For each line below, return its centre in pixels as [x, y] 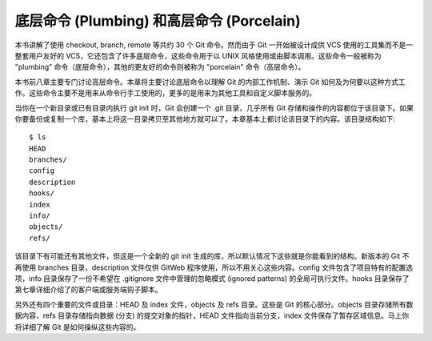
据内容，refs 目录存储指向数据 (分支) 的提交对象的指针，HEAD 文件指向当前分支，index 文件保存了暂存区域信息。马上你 [212, 315]
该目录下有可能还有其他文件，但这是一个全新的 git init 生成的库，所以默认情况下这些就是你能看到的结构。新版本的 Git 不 [212, 256]
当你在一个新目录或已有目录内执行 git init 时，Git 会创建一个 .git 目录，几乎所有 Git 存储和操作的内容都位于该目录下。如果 [214, 107]
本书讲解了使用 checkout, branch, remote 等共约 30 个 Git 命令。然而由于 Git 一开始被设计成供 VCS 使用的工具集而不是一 [214, 45]
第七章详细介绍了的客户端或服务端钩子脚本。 [88, 290]
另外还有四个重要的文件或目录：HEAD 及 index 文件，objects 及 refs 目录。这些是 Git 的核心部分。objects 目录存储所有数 [214, 304]
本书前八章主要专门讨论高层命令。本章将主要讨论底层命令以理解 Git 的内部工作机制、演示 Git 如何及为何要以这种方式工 [210, 82]
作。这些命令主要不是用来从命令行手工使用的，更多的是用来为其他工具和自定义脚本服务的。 [165, 93]
